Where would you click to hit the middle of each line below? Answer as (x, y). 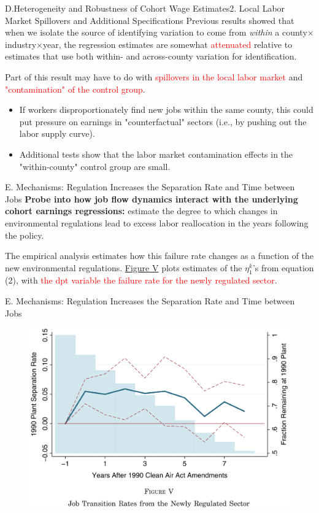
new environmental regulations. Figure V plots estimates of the (124, 267)
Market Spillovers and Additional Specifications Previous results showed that (150, 20)
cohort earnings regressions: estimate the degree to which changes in (141, 211)
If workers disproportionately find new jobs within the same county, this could (166, 110)
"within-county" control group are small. (95, 166)
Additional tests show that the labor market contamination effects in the (156, 154)
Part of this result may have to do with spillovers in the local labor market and (154, 76)
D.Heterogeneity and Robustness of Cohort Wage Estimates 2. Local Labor (145, 8)
